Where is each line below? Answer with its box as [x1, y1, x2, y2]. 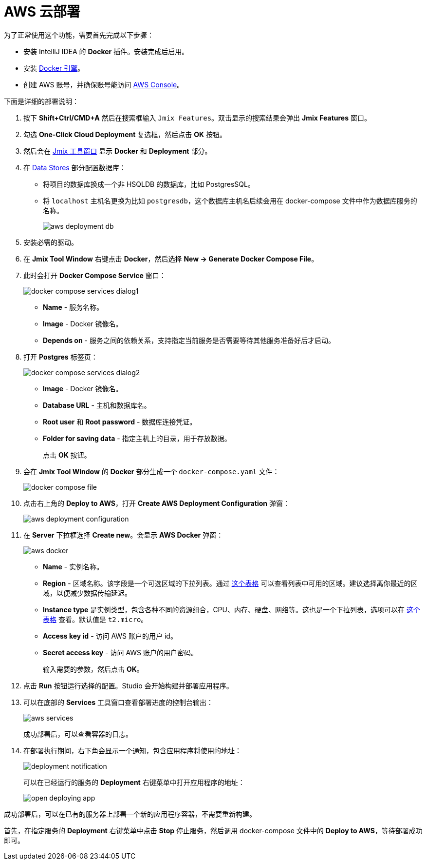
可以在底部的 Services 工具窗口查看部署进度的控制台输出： [23, 698, 213, 706]
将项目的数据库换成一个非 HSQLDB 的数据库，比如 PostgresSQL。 [43, 180, 255, 188]
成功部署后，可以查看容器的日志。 [23, 729, 132, 738]
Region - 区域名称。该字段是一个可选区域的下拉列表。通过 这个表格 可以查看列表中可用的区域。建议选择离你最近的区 [43, 579, 418, 587]
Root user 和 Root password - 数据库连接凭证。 [43, 417, 197, 426]
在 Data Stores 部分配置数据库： [23, 163, 126, 172]
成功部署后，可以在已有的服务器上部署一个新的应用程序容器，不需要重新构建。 [4, 809, 256, 818]
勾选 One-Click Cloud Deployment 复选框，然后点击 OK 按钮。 [23, 130, 227, 139]
